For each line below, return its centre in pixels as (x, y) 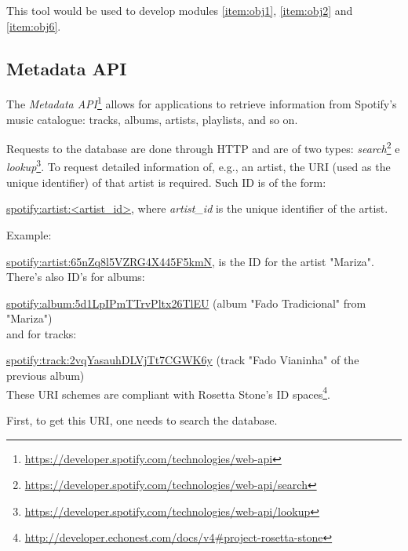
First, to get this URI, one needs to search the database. (142, 420)
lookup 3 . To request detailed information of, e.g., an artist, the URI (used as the (199, 166)
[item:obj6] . (34, 26)
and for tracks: (42, 333)
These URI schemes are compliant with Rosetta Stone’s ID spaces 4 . (168, 392)
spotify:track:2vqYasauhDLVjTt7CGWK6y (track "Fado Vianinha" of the (183, 360)
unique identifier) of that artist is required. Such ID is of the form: (166, 182)
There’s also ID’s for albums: (76, 277)
